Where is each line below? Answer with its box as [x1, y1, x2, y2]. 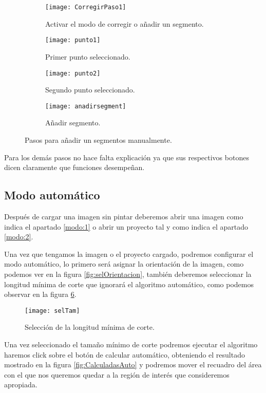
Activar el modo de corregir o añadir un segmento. [45, 18, 204, 29]
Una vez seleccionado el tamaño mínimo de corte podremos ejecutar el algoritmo [4, 339, 258, 349]
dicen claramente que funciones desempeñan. [4, 162, 145, 173]
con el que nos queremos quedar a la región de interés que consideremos [4, 369, 230, 380]
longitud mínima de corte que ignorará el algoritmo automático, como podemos [4, 278, 254, 289]
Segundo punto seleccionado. [45, 84, 135, 95]
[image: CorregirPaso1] [45, 4, 126, 11]
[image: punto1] [45, 36, 101, 44]
